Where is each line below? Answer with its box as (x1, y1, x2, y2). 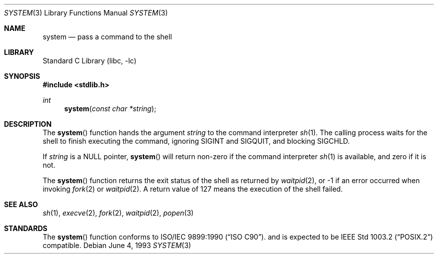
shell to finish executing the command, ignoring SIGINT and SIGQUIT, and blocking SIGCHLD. (42, 137, 350, 145)
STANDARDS (4, 224, 47, 233)
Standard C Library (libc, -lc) (42, 56, 136, 65)
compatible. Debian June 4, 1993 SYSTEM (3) (42, 241, 191, 250)
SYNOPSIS (4, 72, 40, 80)
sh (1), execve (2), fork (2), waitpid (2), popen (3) (42, 209, 194, 217)
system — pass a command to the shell (42, 32, 172, 41)
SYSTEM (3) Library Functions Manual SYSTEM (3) (4, 8, 168, 17)
